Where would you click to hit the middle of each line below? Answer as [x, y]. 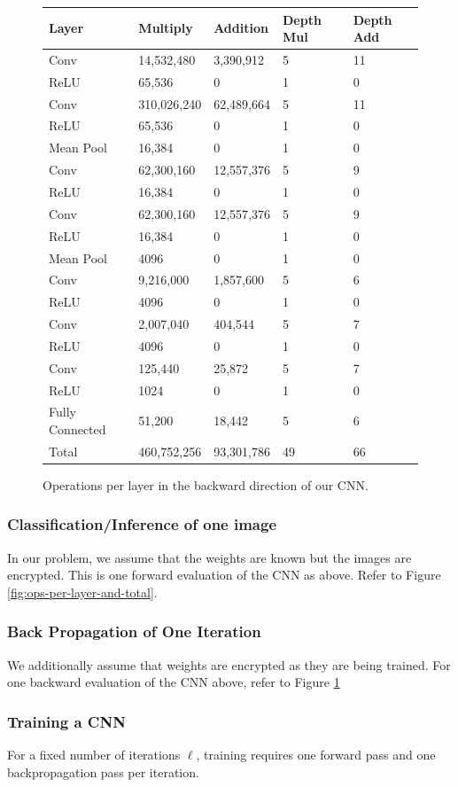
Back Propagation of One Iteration [134, 631]
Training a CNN [66, 721]
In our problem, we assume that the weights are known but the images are [210, 557]
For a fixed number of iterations [94, 755]
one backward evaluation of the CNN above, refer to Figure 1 [174, 682]
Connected [78, 429]
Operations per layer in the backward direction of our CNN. [206, 484]
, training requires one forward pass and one [316, 755]
